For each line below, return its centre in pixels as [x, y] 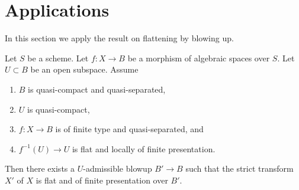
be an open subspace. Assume [84, 69]
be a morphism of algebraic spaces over [199, 58]
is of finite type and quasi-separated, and [129, 129]
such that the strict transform [239, 168]
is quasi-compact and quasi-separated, [97, 89]
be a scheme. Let [58, 58]
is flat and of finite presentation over [102, 180]
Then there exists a [40, 168]
